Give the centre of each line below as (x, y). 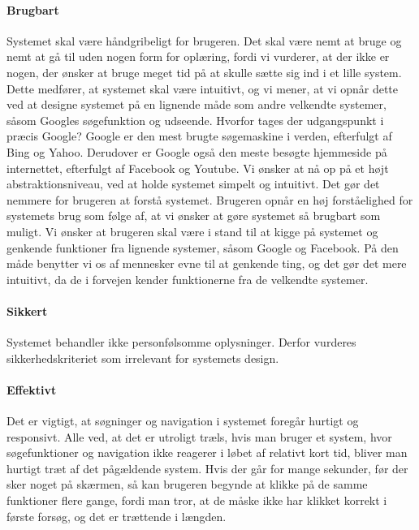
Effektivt (32, 389)
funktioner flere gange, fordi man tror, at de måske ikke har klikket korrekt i (197, 500)
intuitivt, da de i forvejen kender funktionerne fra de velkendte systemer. (188, 279)
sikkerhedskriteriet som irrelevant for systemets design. (143, 358)
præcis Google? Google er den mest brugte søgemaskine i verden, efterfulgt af (199, 136)
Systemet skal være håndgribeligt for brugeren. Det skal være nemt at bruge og (204, 40)
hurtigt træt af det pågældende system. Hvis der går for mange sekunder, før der (207, 468)
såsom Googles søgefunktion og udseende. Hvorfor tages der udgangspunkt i (195, 120)
